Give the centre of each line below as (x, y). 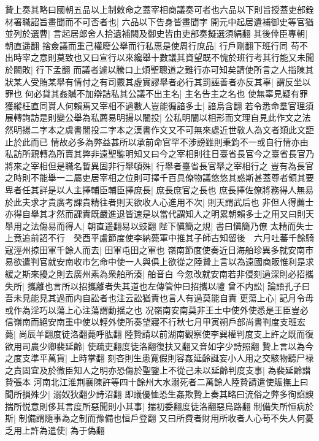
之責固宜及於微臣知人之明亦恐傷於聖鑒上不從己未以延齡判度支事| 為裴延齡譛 (158, 370)
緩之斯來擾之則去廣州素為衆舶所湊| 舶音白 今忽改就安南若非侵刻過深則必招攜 (159, 274)
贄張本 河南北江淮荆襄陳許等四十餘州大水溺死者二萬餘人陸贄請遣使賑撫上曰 (157, 382)
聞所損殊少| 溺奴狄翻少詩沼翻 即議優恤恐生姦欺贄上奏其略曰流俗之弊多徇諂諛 (159, 394)
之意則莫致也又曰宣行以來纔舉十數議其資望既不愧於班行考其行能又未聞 (172, 57)
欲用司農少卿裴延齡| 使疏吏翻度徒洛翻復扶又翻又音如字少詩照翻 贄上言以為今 (159, 346)
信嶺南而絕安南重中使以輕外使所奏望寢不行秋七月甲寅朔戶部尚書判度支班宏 (155, 322)
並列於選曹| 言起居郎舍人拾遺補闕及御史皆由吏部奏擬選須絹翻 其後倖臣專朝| (156, 33)
